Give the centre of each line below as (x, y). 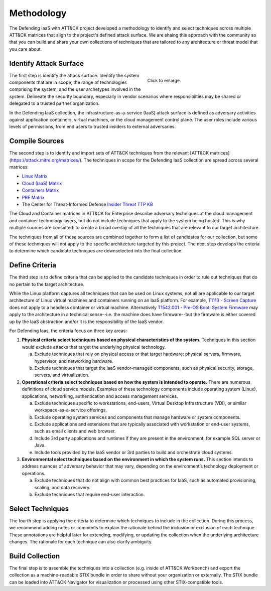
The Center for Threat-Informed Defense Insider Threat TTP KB (87, 204)
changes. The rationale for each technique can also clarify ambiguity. (81, 542)
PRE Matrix (33, 197)
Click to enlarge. (164, 81)
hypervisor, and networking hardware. (74, 361)
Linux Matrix (35, 176)
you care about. (26, 49)
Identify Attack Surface (46, 63)
